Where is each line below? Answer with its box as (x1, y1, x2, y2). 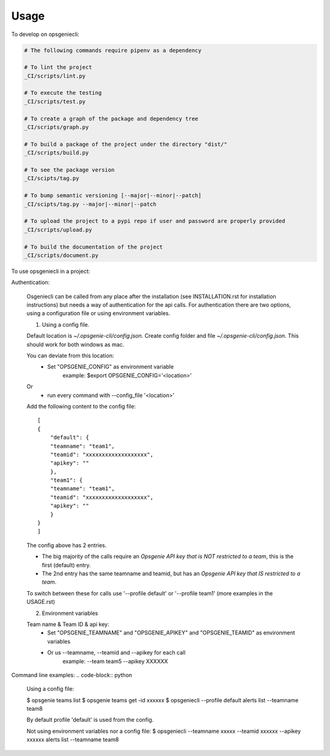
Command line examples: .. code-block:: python (11, 671, 133, 678)
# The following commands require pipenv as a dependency (24, 46, 202, 54)
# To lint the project (24, 64, 92, 71)
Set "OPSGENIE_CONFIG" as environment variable (47, 363, 174, 371)
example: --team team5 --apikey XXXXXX (62, 657, 168, 665)
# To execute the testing (24, 89, 102, 96)
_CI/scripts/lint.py (24, 72, 86, 79)
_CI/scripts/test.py (24, 98, 86, 105)
